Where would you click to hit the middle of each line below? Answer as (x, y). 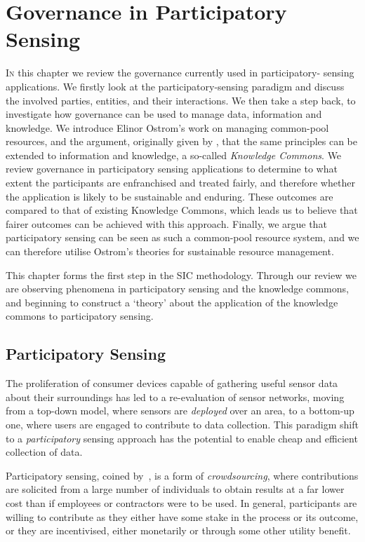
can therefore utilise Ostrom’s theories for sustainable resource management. (170, 251)
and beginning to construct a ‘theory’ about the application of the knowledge (172, 302)
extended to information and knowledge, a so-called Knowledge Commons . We (174, 155)
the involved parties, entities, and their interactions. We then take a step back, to (181, 100)
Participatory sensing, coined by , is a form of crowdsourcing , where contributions (182, 475)
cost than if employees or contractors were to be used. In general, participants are (181, 502)
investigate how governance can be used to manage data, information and (164, 114)
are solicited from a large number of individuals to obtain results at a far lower (175, 489)
